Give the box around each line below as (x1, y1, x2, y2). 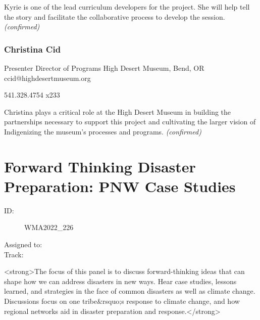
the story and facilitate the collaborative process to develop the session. (4, 11, 225, 22)
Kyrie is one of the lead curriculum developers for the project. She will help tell (4, 2, 250, 12)
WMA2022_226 (24, 222, 74, 233)
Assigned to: (4, 239, 42, 250)
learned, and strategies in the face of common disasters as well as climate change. (4, 286, 255, 296)
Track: (4, 249, 24, 259)
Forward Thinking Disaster (4, 156, 196, 176)
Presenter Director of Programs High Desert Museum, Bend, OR (4, 63, 204, 73)
